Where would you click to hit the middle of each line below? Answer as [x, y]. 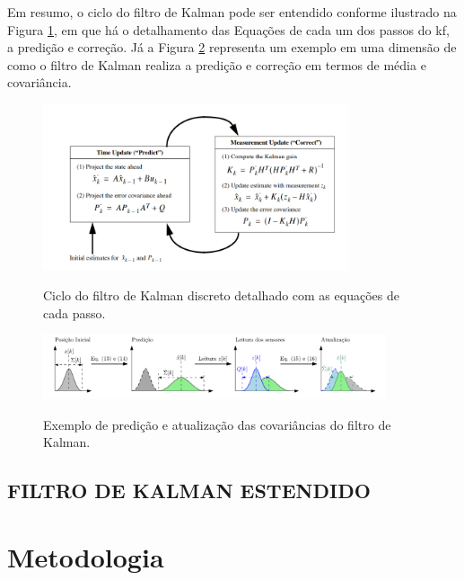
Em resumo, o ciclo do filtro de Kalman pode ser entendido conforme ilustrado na [232, 12]
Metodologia [86, 556]
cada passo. [74, 312]
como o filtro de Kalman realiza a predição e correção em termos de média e [217, 64]
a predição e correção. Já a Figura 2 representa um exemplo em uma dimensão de [232, 47]
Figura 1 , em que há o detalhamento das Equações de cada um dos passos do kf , [228, 29]
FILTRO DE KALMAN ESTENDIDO [189, 491]
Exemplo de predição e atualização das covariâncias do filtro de [217, 424]
